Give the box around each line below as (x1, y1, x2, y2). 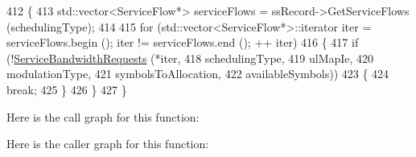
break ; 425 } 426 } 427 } (6, 81, 127, 97)
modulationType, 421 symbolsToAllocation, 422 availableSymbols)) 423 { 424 (6, 65, 389, 82)
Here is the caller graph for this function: (6, 135, 209, 152)
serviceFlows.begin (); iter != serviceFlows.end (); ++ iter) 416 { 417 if (6, 34, 359, 51)
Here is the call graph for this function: (6, 108, 200, 125)
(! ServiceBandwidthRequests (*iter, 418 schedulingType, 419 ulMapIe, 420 (6, 49, 374, 66)
